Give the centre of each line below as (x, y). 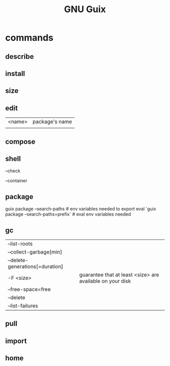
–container (16, 181)
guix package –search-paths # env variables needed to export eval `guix (81, 209)
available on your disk (105, 281)
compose (20, 141)
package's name (52, 121)
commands (29, 38)
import (16, 341)
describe (19, 56)
